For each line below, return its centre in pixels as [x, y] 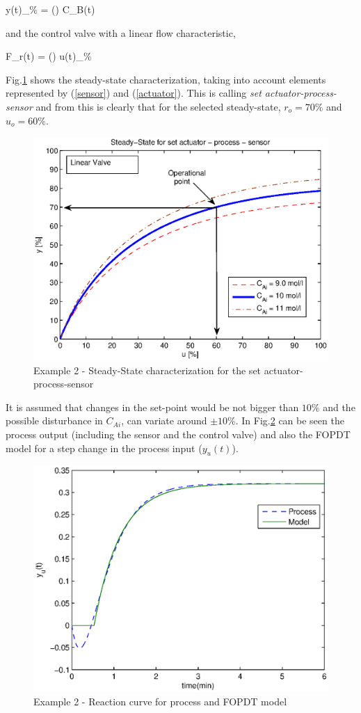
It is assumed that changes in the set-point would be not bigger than [152, 407]
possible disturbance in [54, 420]
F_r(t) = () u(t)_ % [49, 56]
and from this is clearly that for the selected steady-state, [158, 106]
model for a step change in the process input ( [104, 448]
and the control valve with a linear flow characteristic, [121, 32]
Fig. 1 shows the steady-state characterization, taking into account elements [166, 79]
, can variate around [164, 420]
